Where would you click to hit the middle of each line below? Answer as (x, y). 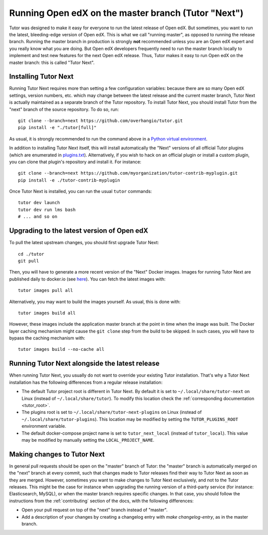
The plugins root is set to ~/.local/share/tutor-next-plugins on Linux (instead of (112, 412)
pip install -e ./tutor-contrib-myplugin (69, 180)
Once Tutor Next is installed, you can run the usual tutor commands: (81, 192)
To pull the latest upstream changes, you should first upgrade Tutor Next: (84, 243)
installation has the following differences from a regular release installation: (86, 382)
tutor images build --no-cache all (61, 349)
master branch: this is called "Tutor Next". (52, 63)
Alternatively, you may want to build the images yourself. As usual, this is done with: (95, 301)
